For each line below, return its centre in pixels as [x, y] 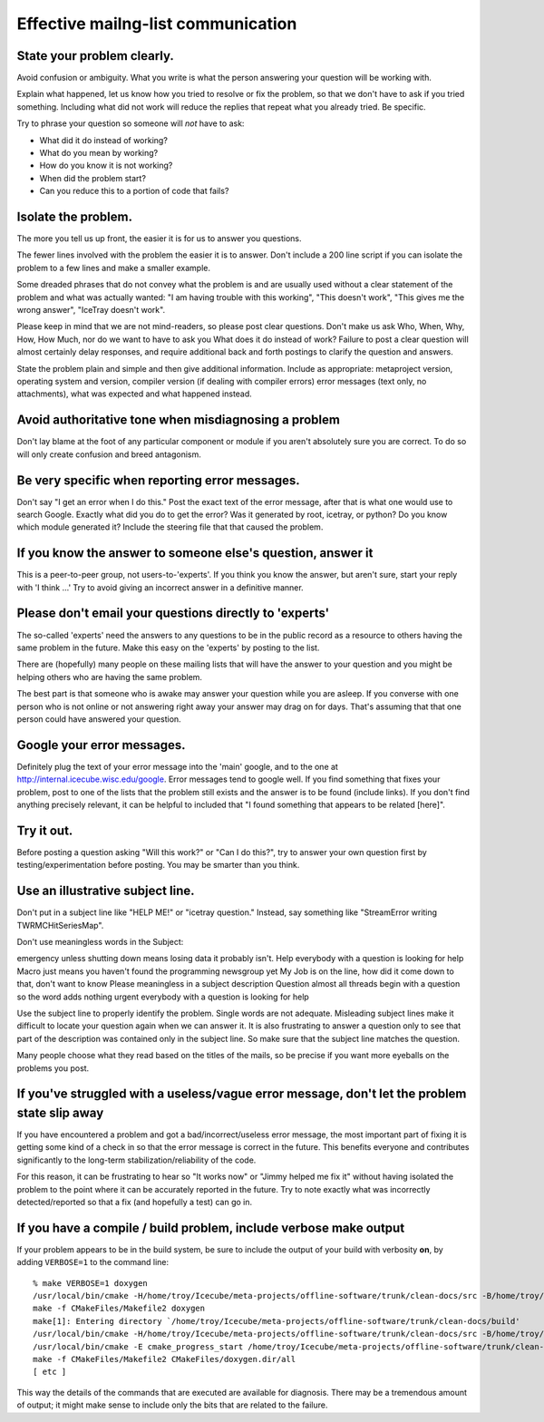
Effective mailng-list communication [157, 24]
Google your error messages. [101, 745]
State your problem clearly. [95, 56]
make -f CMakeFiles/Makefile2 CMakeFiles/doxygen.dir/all [165, 1359]
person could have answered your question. [99, 719]
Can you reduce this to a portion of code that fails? [134, 191]
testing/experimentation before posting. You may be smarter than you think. [158, 865]
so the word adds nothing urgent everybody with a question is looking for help [163, 997]
